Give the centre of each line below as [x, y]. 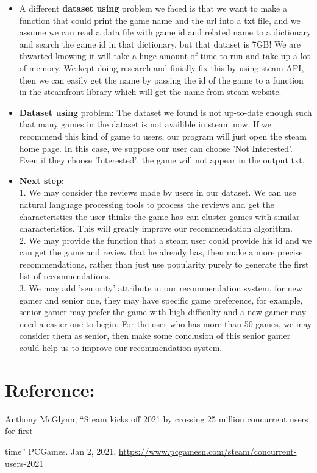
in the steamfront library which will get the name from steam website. [150, 92]
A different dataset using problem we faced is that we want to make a [153, 8]
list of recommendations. [65, 276]
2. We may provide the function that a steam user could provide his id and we [166, 240]
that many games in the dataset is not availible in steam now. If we [145, 124]
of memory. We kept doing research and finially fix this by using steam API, [162, 67]
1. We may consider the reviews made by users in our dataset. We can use [158, 192]
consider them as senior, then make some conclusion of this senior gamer [155, 336]
